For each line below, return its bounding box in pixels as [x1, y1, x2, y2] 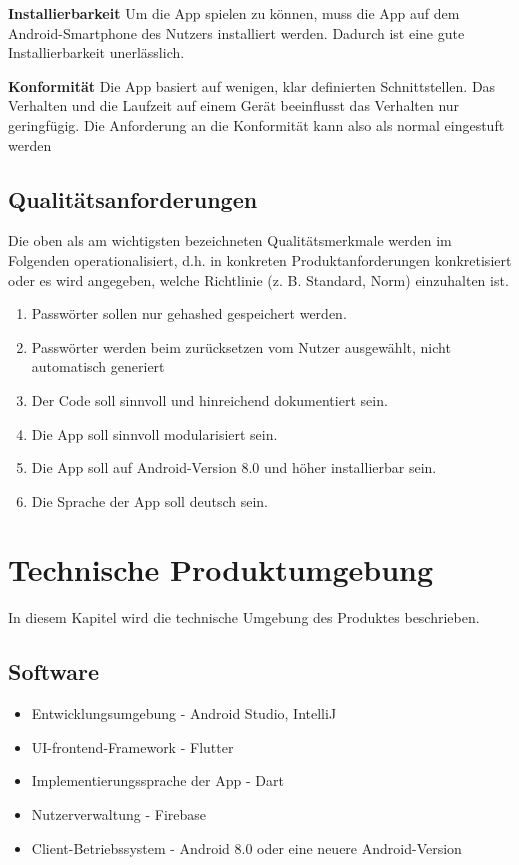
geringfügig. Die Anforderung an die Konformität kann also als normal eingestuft [8, 114, 505, 135]
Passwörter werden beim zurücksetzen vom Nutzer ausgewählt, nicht [31, 336, 451, 357]
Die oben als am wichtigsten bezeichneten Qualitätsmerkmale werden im [8, 230, 452, 251]
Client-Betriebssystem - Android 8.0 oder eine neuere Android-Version [31, 837, 462, 858]
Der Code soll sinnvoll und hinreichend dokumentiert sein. [31, 389, 388, 410]
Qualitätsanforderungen [8, 183, 258, 214]
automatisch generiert [31, 356, 165, 377]
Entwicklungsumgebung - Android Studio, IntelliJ [31, 703, 337, 724]
